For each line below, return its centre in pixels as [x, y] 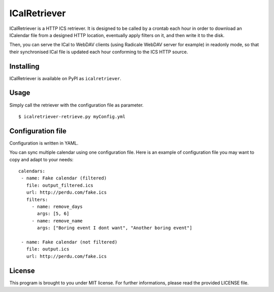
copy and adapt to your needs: [41, 159]
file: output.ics [48, 249]
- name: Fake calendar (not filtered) [69, 242]
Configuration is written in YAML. [44, 143]
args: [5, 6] [53, 214]
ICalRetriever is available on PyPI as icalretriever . [65, 78]
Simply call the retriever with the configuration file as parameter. [77, 105]
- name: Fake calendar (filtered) [64, 178]
